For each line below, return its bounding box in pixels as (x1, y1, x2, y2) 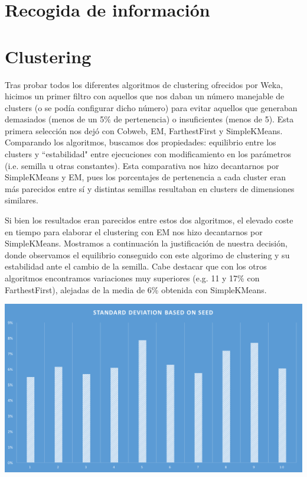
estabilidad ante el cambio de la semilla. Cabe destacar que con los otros (5, 260, 267, 272)
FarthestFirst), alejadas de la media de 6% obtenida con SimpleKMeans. (5, 283, 267, 296)
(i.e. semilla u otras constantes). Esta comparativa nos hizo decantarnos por (5, 159, 279, 171)
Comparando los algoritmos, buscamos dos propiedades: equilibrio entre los (5, 136, 276, 148)
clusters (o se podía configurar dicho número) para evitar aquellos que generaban (5, 101, 298, 113)
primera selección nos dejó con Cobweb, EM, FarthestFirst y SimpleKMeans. (5, 124, 283, 137)
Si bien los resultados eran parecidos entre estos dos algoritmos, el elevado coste (5, 214, 293, 226)
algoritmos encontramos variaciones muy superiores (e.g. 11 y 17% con (5, 272, 260, 284)
